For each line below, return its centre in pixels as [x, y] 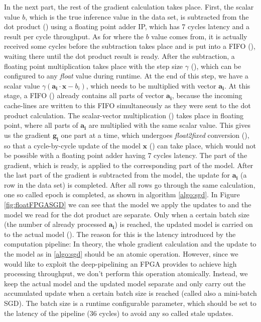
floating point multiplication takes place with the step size [94, 66]
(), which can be [216, 66]
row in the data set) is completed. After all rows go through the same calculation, [130, 184]
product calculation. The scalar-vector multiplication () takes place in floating [124, 115]
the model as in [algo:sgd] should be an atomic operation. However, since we [121, 254]
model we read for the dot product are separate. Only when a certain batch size [127, 214]
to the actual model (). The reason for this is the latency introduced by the [120, 234]
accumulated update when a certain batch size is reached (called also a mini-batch [130, 293]
